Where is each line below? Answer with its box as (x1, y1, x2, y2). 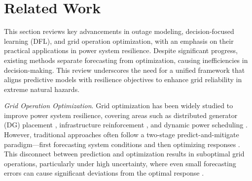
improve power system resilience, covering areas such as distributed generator (4, 110, 238, 120)
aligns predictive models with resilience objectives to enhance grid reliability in (4, 74, 242, 85)
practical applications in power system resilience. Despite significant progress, (4, 45, 238, 56)
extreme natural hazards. (4, 84, 80, 94)
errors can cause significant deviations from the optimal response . (4, 168, 204, 178)
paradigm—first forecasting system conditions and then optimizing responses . (4, 139, 240, 149)
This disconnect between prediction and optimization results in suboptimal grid (4, 149, 245, 159)
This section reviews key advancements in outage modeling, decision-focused (4, 26, 234, 36)
